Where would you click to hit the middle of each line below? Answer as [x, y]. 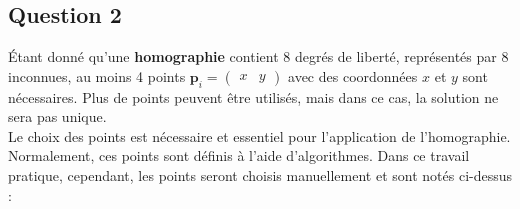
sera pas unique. [57, 116]
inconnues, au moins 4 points [97, 75]
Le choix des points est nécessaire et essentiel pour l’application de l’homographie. [259, 135]
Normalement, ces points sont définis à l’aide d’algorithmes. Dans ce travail [239, 155]
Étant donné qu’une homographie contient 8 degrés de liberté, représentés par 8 [258, 56]
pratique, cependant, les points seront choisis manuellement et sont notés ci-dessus [260, 174]
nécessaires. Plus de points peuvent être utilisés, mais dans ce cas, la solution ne [253, 96]
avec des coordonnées [353, 75]
